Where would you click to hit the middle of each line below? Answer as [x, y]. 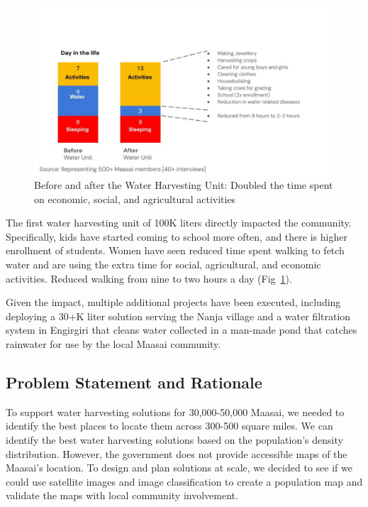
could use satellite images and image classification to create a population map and [184, 481]
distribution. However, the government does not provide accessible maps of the [177, 453]
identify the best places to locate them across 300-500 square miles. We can [169, 426]
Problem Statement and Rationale [134, 382]
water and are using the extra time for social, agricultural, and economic [163, 265]
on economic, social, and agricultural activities [135, 198]
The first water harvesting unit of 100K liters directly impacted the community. [179, 223]
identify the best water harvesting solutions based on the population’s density [174, 440]
